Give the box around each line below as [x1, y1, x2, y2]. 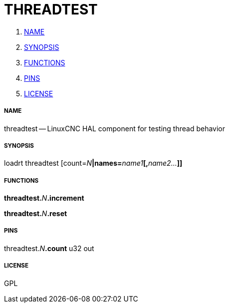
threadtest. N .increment [4, 194, 84, 203]
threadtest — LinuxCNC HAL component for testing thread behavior [4, 124, 225, 133]
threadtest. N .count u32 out [4, 244, 94, 253]
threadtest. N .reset [4, 209, 67, 218]
